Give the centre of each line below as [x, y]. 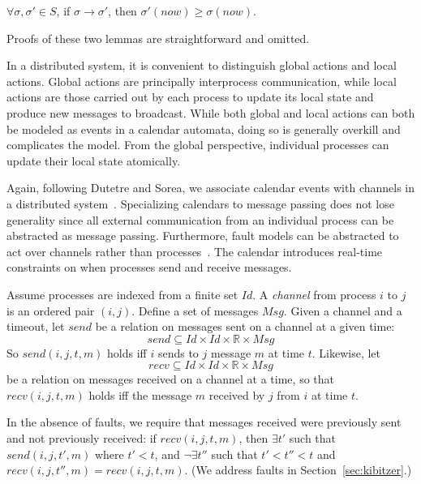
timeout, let [36, 326]
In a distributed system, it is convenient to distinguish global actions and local [202, 65]
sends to [178, 352]
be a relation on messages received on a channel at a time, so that [170, 379]
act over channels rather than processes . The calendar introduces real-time [195, 251]
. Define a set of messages [195, 310]
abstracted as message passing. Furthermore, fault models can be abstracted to [203, 236]
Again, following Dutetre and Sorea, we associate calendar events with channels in [211, 188]
